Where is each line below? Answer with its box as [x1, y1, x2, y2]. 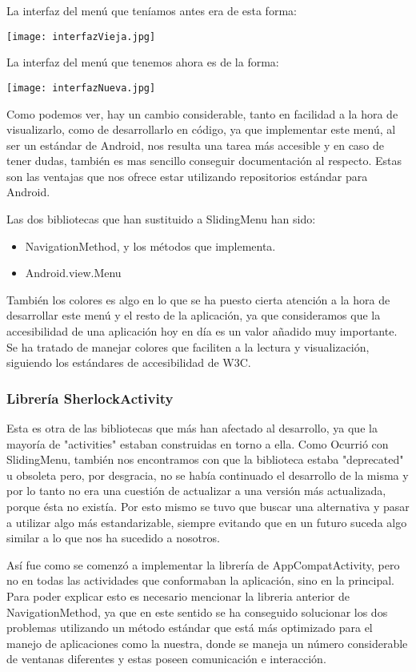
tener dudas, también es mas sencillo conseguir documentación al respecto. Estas [6, 152, 402, 169]
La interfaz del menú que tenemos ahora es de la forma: [6, 54, 279, 70]
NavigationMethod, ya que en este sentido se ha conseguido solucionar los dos [6, 603, 388, 620]
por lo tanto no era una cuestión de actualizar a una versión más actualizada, [6, 482, 386, 499]
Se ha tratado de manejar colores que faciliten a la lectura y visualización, [6, 338, 370, 355]
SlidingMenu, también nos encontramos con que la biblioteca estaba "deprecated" [6, 451, 404, 468]
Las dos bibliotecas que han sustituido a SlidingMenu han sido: [6, 211, 316, 227]
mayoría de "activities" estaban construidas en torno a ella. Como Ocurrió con [6, 435, 389, 452]
